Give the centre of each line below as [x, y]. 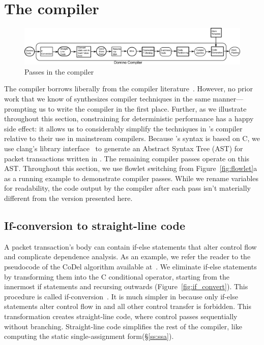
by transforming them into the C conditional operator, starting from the [117, 276]
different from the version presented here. [68, 198]
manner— [228, 99]
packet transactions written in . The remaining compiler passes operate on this [127, 158]
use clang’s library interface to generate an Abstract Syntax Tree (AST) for [124, 148]
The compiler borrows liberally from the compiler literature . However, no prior [128, 89]
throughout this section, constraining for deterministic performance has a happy [129, 118]
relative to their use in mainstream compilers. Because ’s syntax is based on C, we [132, 138]
